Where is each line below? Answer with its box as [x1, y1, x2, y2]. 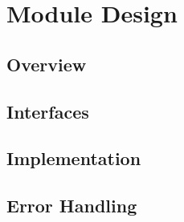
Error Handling [6, 193, 137, 218]
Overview [6, 51, 87, 76]
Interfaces [6, 99, 89, 123]
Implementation [6, 146, 141, 171]
